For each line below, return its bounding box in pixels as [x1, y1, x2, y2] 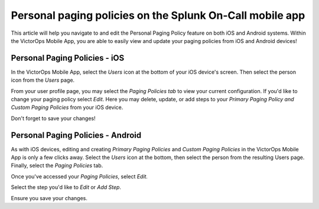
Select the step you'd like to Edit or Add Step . [11, 184, 121, 191]
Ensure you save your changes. [11, 194, 88, 201]
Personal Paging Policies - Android [11, 130, 142, 140]
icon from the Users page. [11, 77, 75, 84]
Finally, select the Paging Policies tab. [11, 162, 103, 169]
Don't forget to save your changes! [11, 115, 96, 122]
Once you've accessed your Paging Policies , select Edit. [11, 172, 148, 180]
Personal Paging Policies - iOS [11, 53, 125, 63]
